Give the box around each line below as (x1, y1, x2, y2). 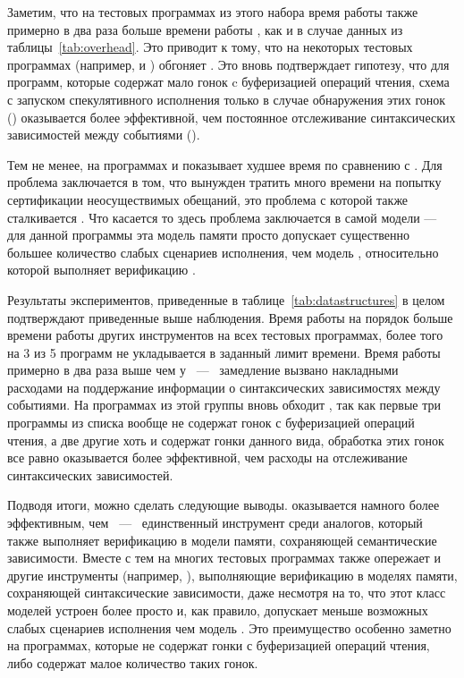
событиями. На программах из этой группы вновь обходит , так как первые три (7, 395, 441, 414)
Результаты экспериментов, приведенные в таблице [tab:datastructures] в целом (7, 290, 445, 309)
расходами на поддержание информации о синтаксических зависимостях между (7, 377, 441, 396)
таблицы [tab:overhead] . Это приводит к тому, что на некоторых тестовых (7, 38, 413, 56)
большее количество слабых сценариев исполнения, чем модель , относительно (7, 242, 439, 261)
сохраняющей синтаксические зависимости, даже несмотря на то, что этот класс (7, 583, 446, 602)
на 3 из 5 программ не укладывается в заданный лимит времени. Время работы (7, 343, 441, 361)
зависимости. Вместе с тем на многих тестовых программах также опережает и (7, 548, 441, 567)
